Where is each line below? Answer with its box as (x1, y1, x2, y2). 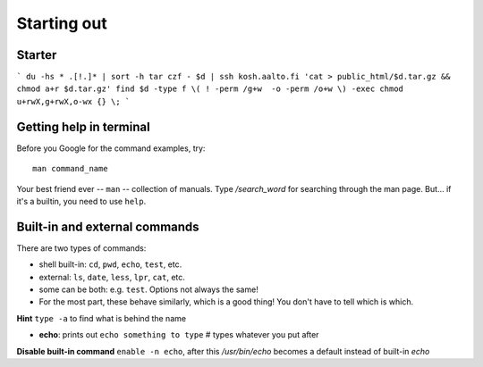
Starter (16, 47, 57, 63)
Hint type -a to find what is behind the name (16, 313, 187, 323)
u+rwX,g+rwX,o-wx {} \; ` (16, 96, 131, 106)
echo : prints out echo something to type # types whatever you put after (38, 329, 319, 340)
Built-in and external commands (16, 219, 200, 234)
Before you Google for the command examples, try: (16, 143, 206, 154)
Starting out (16, 13, 107, 33)
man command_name (32, 163, 108, 174)
